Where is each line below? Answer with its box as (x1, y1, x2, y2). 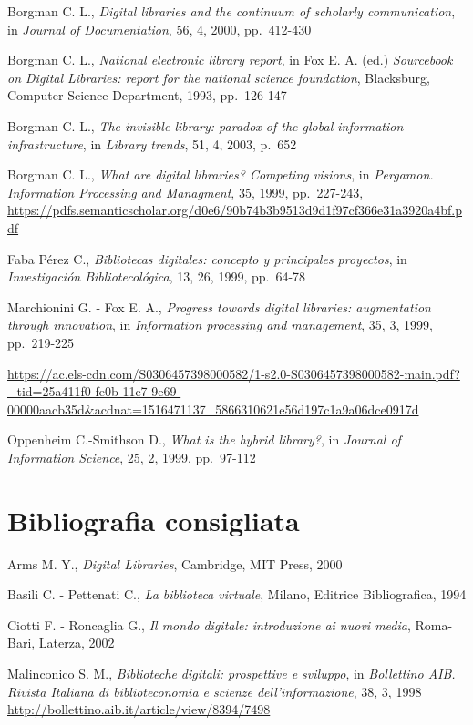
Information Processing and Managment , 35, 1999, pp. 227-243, (7, 182, 364, 201)
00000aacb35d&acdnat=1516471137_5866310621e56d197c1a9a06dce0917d (7, 399, 419, 418)
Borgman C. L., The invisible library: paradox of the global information (7, 116, 404, 135)
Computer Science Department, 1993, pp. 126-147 (7, 86, 287, 105)
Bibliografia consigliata (7, 501, 300, 538)
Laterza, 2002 (38, 633, 115, 652)
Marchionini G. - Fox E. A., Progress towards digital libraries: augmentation (7, 297, 431, 316)
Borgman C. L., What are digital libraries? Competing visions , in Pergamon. (7, 165, 434, 184)
